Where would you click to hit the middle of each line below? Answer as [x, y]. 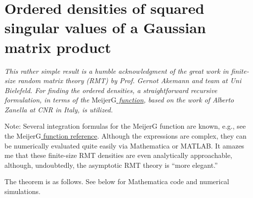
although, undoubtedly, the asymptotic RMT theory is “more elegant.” [111, 165]
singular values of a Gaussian [105, 27]
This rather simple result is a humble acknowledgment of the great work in [117, 71]
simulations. [22, 191]
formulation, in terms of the [47, 100]
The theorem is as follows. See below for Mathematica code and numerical [117, 181]
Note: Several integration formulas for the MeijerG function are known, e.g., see [125, 126]
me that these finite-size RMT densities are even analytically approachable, [118, 155]
